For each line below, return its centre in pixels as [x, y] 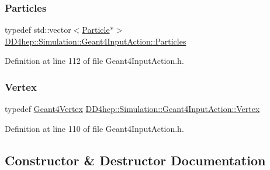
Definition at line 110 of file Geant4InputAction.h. [94, 128]
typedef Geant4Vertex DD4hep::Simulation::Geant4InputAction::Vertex [132, 109]
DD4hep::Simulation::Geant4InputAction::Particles [96, 41]
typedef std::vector [38, 30]
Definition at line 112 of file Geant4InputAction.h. [94, 61]
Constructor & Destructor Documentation [135, 160]
